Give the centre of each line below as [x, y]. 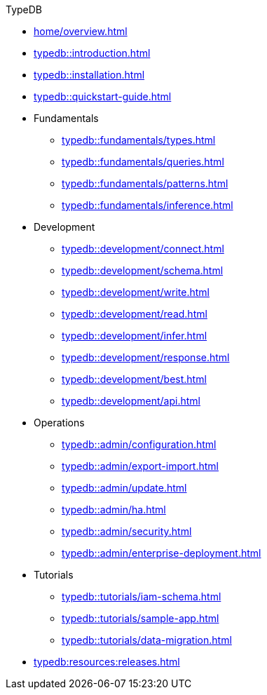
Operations [59, 423]
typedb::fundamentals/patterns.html [145, 183]
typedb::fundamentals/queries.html [143, 162]
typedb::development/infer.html [135, 336]
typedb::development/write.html [136, 292]
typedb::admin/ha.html [114, 510]
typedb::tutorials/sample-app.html [141, 618]
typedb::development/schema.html [143, 270]
